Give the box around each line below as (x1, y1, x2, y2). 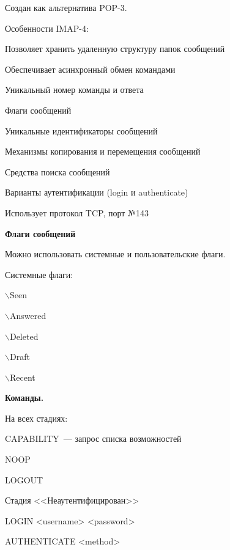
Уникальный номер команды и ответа (5, 83, 144, 96)
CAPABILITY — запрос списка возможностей (5, 432, 182, 445)
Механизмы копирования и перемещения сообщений (5, 145, 201, 158)
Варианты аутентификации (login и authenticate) (5, 186, 188, 199)
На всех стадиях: (5, 411, 68, 424)
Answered (9, 309, 46, 321)
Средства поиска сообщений (5, 165, 110, 178)
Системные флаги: (5, 268, 73, 280)
